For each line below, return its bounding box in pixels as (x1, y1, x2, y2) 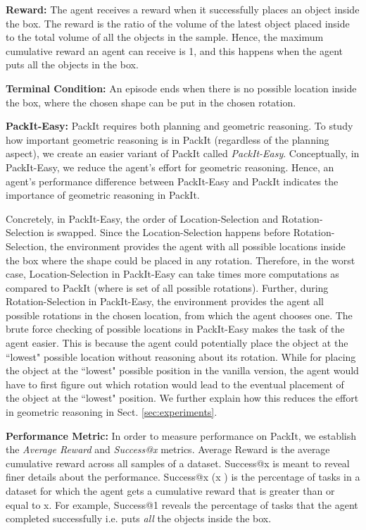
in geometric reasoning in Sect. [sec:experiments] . (6, 405, 217, 419)
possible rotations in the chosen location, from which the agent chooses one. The (6, 307, 353, 322)
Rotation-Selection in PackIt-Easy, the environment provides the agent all (6, 294, 324, 309)
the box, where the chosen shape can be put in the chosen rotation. (6, 94, 296, 109)
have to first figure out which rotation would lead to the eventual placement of (6, 376, 344, 391)
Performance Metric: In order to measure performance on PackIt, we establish (6, 428, 357, 443)
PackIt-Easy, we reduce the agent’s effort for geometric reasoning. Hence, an (6, 159, 334, 174)
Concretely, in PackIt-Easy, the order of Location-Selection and (6, 211, 279, 226)
